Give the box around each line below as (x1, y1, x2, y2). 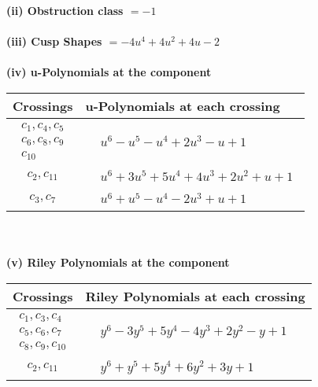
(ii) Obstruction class (6, 2, 124, 18)
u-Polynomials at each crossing (85, 96, 280, 115)
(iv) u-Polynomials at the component (6, 64, 212, 80)
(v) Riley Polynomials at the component (6, 254, 230, 271)
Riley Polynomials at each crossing (85, 286, 305, 305)
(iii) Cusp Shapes (6, 33, 102, 50)
